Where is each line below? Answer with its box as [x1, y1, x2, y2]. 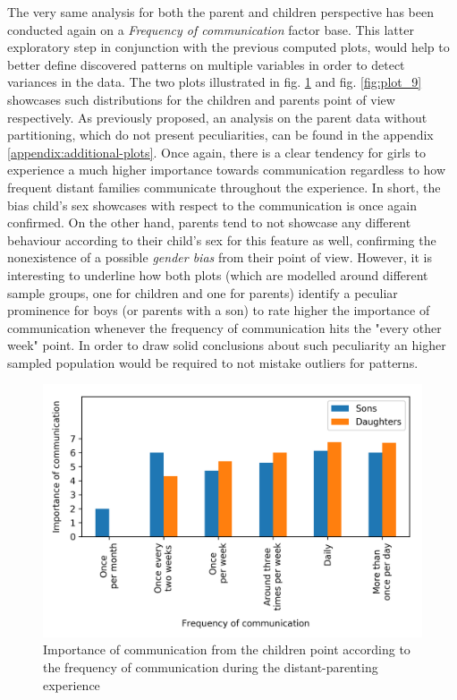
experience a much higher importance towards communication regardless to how [7, 160, 446, 179]
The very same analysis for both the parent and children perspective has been [7, 3, 434, 21]
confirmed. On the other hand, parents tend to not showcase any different [7, 213, 411, 232]
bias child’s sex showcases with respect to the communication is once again [7, 195, 417, 214]
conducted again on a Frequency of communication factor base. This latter [7, 20, 414, 38]
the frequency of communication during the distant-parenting [43, 658, 378, 677]
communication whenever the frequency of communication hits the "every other [7, 318, 442, 337]
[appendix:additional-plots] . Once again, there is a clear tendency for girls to [7, 142, 426, 161]
